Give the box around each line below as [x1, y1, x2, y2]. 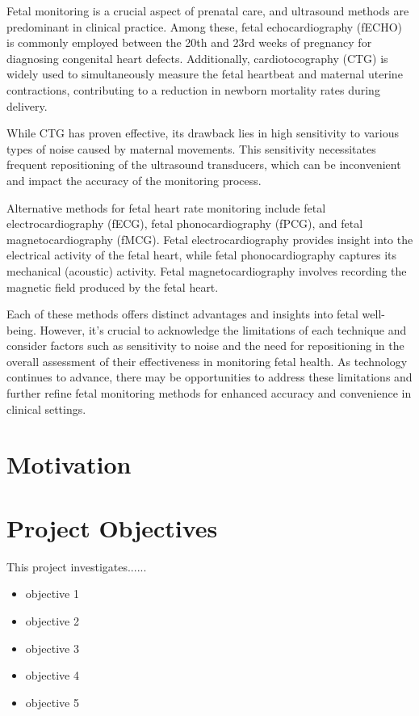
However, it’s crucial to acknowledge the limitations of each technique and [40, 321, 407, 338]
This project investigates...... [6, 558, 147, 575]
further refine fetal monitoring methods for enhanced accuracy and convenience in [6, 385, 412, 402]
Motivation [6, 448, 132, 481]
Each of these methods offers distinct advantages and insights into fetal [6, 305, 358, 322]
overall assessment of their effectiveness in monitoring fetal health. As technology [6, 352, 408, 369]
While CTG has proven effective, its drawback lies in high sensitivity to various [6, 124, 399, 141]
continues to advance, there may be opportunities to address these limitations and [6, 369, 413, 385]
